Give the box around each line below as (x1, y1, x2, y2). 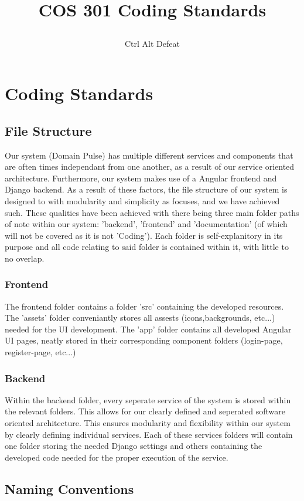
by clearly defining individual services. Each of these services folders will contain (5, 428, 293, 440)
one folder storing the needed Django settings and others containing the (5, 440, 262, 452)
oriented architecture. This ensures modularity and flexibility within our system (5, 417, 291, 429)
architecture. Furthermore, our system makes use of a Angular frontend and (5, 171, 277, 184)
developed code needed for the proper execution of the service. (5, 451, 228, 463)
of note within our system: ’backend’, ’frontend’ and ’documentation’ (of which (5, 218, 288, 230)
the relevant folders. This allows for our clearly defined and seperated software (5, 405, 285, 417)
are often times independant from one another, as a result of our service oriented (5, 160, 295, 173)
